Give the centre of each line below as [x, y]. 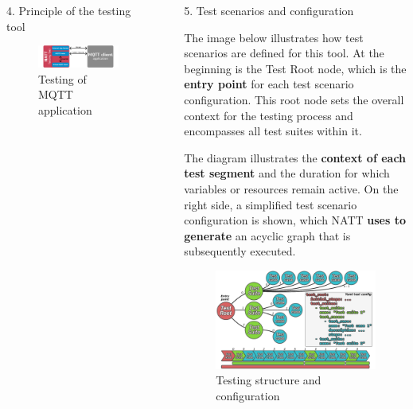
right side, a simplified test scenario [271, 204]
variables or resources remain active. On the [291, 188]
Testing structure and [269, 380]
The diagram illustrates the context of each [295, 157]
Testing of [62, 78]
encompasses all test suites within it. [273, 131]
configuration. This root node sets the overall [294, 99]
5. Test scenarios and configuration [269, 10]
